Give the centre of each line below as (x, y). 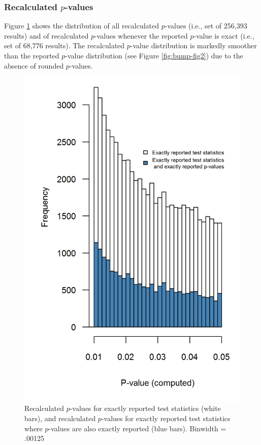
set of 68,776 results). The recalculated (64, 45)
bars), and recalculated (60, 418)
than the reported (32, 55)
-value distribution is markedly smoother (193, 45)
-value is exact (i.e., (224, 35)
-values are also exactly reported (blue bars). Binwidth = (137, 428)
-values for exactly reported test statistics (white (145, 408)
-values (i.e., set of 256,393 (206, 26)
